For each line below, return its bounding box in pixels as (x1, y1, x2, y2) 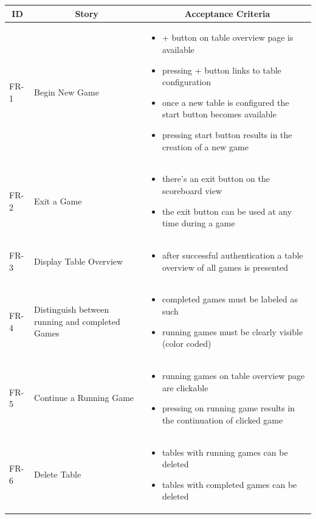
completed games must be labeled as (162, 293, 298, 305)
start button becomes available (162, 108, 276, 120)
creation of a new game (162, 140, 249, 153)
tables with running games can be (162, 445, 288, 458)
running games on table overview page (162, 369, 305, 382)
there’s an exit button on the (162, 172, 270, 185)
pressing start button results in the (162, 128, 292, 141)
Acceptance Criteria (184, 7, 270, 19)
